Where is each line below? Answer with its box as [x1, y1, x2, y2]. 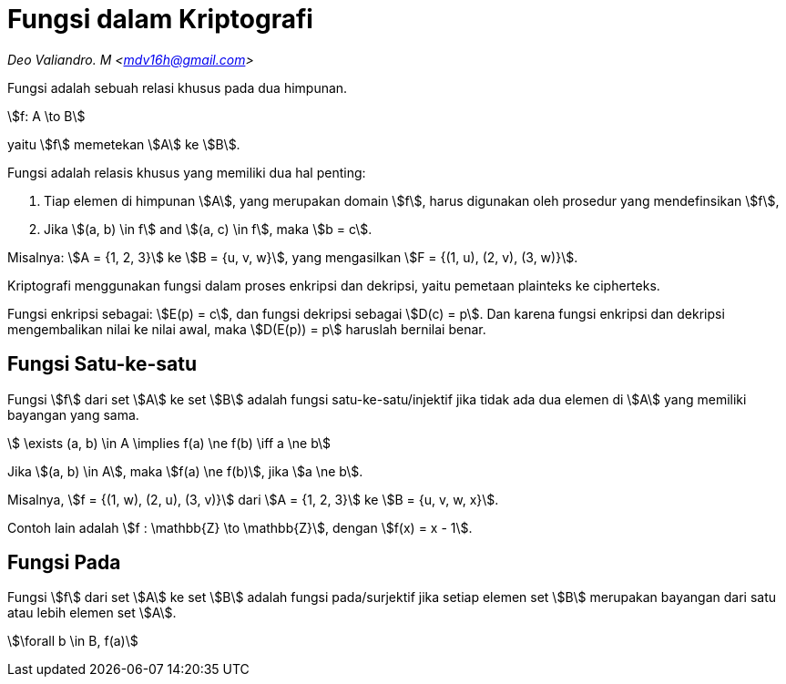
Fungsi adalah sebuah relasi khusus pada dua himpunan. [7, 79, 348, 96]
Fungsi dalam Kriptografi [7, 4, 313, 35]
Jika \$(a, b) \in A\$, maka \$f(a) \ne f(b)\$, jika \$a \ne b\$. [7, 463, 363, 479]
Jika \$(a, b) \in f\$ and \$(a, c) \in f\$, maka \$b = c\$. [44, 220, 373, 237]
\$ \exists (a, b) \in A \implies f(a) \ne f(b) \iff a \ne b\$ [7, 434, 332, 451]
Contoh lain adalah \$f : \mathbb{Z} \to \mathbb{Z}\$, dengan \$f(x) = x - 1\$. [7, 519, 473, 536]
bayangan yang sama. [7, 406, 139, 423]
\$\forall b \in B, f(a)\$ [7, 633, 138, 649]
